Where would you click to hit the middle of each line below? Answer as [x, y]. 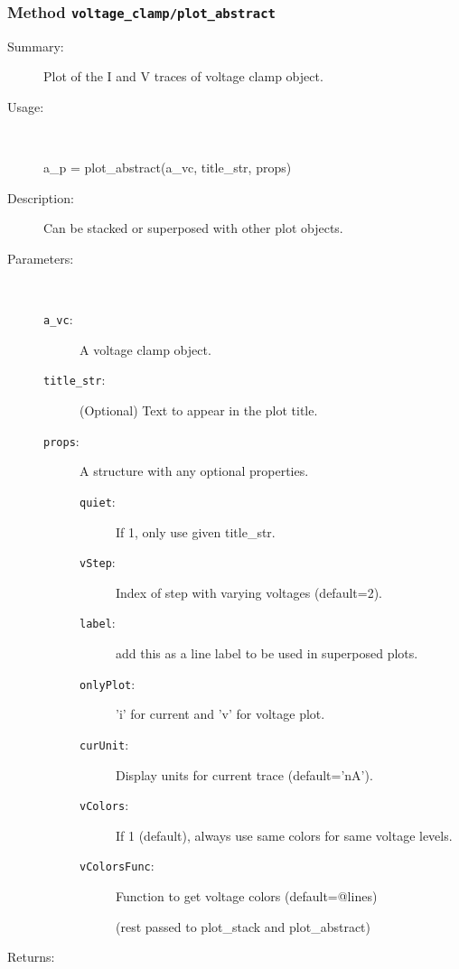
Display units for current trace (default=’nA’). [244, 774]
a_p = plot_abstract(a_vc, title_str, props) [168, 168]
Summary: [36, 46]
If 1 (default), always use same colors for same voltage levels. [284, 835]
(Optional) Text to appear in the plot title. [199, 410]
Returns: [31, 957]
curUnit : [104, 744]
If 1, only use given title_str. [196, 531]
